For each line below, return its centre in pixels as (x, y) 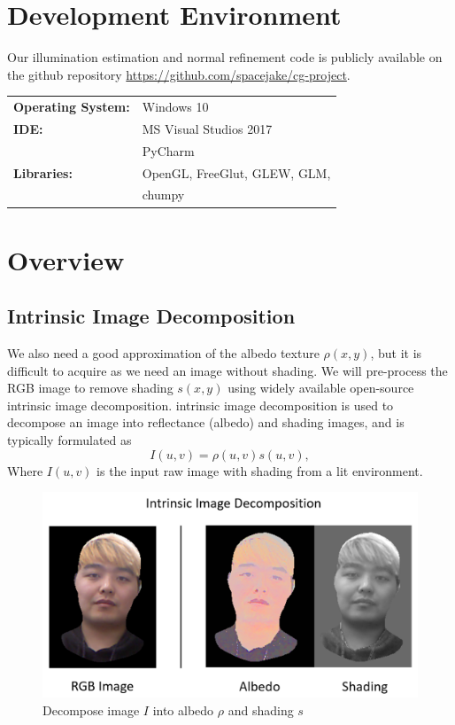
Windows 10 (175, 107)
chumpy (163, 195)
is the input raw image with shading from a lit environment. (260, 470)
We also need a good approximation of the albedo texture (163, 353)
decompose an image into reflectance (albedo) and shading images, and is (206, 422)
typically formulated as (69, 440)
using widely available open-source (321, 388)
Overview (66, 259)
